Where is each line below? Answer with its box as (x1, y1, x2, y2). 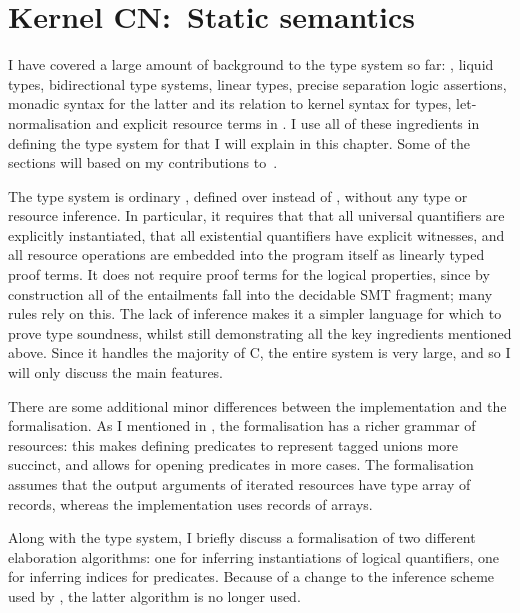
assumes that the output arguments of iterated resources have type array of (8, 474, 471, 494)
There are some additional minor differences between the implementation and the (8, 395, 507, 416)
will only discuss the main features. (8, 362, 224, 383)
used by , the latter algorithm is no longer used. (8, 585, 301, 606)
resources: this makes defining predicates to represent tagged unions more (8, 434, 458, 455)
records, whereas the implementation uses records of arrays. (8, 493, 373, 514)
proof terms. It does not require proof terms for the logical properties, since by (8, 264, 490, 285)
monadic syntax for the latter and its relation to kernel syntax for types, (8, 93, 452, 114)
